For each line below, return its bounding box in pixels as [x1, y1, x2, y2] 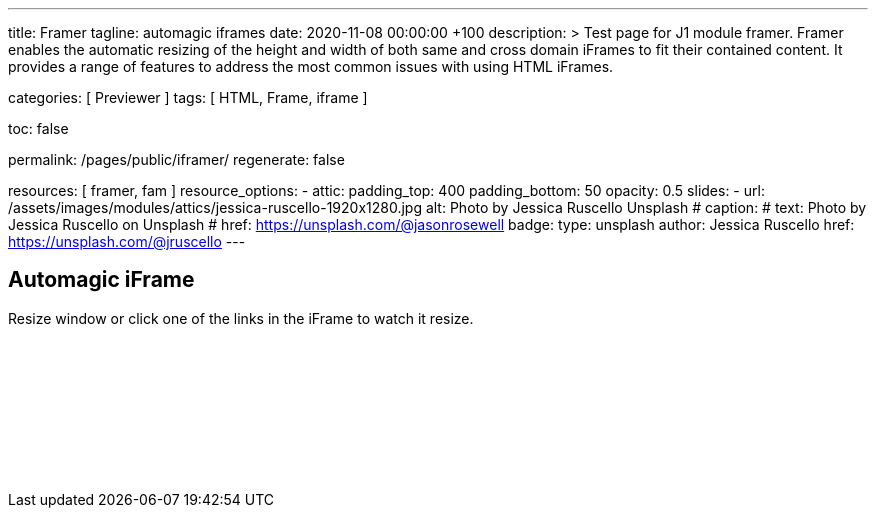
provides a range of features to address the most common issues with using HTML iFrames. [8, 58, 614, 75]
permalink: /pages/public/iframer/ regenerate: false [8, 151, 345, 168]
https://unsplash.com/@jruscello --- [8, 233, 246, 250]
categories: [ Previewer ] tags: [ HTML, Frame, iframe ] [8, 89, 368, 106]
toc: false [8, 120, 69, 137]
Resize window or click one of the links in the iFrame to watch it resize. [8, 309, 474, 327]
